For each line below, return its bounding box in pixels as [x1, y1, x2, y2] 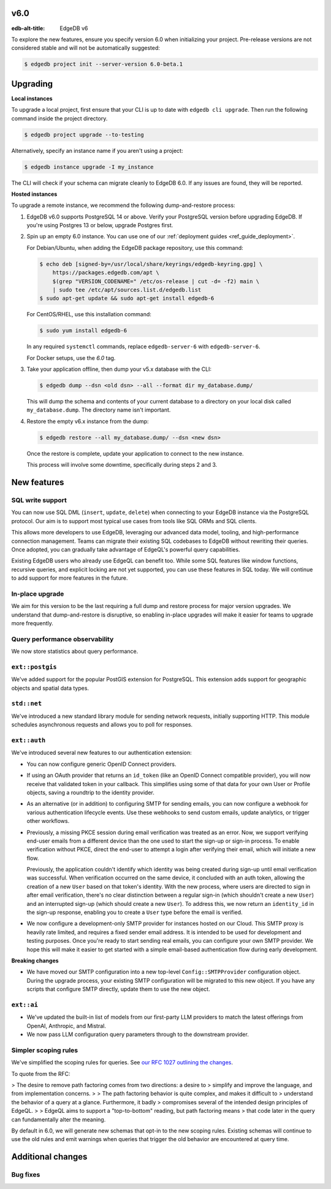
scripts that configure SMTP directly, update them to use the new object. [26, 986, 211, 993]
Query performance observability [11, 634, 114, 643]
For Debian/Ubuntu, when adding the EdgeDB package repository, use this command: [26, 244, 243, 251]
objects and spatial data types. [11, 684, 89, 692]
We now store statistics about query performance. [11, 648, 139, 655]
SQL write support [11, 496, 67, 505]
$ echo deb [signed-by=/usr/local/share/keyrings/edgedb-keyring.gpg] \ [39, 260, 263, 267]
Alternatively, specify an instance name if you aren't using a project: [11, 147, 183, 154]
